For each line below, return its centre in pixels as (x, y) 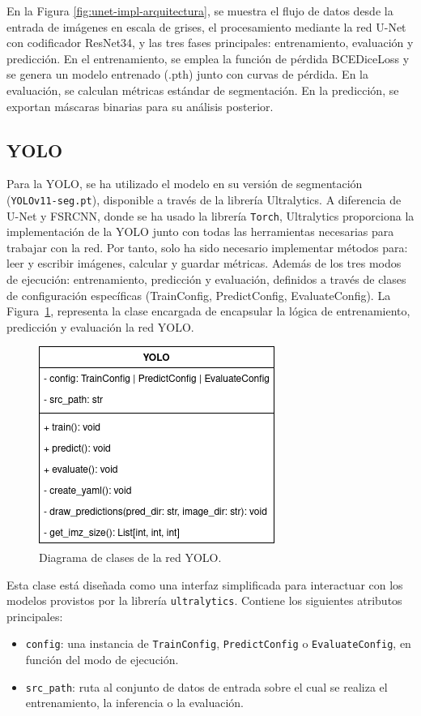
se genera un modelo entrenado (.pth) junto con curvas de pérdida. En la (187, 74)
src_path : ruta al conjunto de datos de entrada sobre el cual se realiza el (206, 686)
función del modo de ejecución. (102, 660)
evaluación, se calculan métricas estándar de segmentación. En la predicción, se (203, 90)
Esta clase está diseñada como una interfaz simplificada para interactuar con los (205, 584)
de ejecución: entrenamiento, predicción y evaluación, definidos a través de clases (206, 279)
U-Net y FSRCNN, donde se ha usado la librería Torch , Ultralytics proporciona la (210, 215)
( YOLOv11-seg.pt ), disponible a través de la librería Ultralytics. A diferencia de (204, 199)
